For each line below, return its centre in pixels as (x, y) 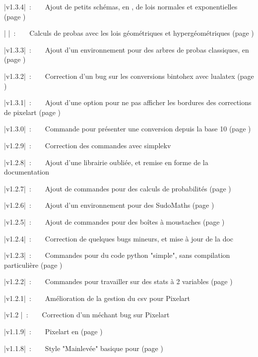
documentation (27, 172)
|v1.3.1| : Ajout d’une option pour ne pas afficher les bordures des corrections (128, 102)
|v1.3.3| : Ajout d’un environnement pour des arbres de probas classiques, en (127, 49)
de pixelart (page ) (32, 112)
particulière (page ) (33, 265)
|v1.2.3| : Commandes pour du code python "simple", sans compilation (117, 255)
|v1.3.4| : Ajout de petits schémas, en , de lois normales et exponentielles (121, 6)
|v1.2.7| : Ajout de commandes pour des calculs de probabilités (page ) (118, 188)
